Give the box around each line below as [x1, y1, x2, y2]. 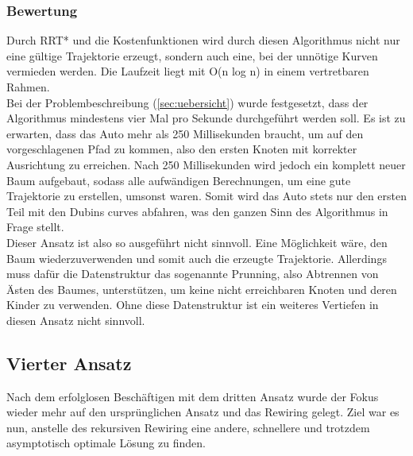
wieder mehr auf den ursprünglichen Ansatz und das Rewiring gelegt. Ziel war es [6, 404, 399, 420]
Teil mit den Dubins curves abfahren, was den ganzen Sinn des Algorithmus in [6, 203, 388, 219]
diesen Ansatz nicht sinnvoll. [6, 311, 145, 328]
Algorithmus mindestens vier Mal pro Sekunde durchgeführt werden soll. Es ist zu [6, 110, 406, 126]
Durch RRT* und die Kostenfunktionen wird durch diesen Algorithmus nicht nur [6, 32, 400, 48]
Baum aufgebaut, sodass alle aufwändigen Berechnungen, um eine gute [6, 172, 351, 188]
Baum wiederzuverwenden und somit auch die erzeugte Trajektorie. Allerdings [6, 249, 387, 266]
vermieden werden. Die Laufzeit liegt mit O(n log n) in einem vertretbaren [6, 63, 369, 79]
